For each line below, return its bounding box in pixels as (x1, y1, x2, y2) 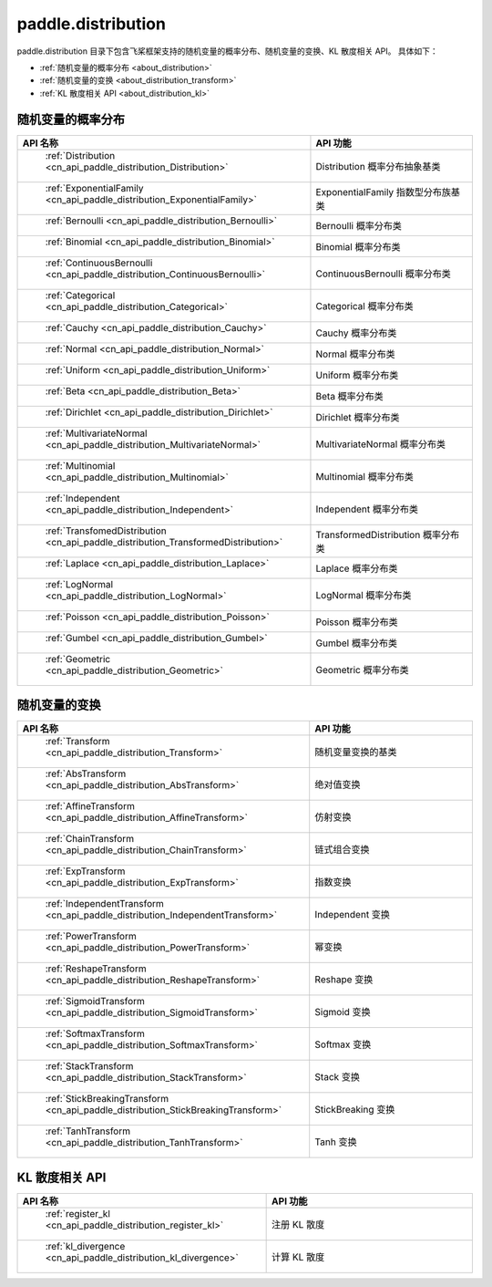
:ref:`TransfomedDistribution (45, 524, 168, 537)
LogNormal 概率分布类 (315, 588, 412, 601)
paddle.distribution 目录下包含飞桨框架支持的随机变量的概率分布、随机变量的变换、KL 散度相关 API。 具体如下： (16, 46, 438, 57)
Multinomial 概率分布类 (315, 470, 414, 483)
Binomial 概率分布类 (315, 240, 401, 253)
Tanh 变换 (314, 1136, 357, 1148)
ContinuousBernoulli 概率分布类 (315, 267, 451, 280)
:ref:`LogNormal (45, 577, 114, 590)
